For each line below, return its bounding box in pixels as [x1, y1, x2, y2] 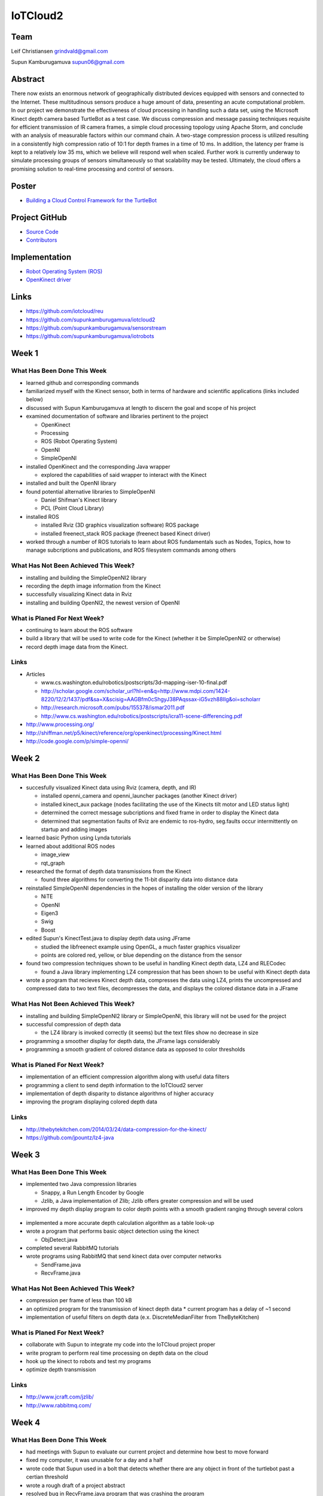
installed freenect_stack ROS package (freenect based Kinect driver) [41, 530, 211, 537]
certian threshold [26, 1473, 68, 1480]
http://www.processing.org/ [26, 721, 95, 728]
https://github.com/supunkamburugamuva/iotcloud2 [26, 316, 156, 323]
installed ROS [26, 513, 59, 520]
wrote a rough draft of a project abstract [26, 1482, 126, 1489]
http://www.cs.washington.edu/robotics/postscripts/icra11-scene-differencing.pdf [41, 712, 242, 719]
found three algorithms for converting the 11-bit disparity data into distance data [41, 876, 238, 883]
